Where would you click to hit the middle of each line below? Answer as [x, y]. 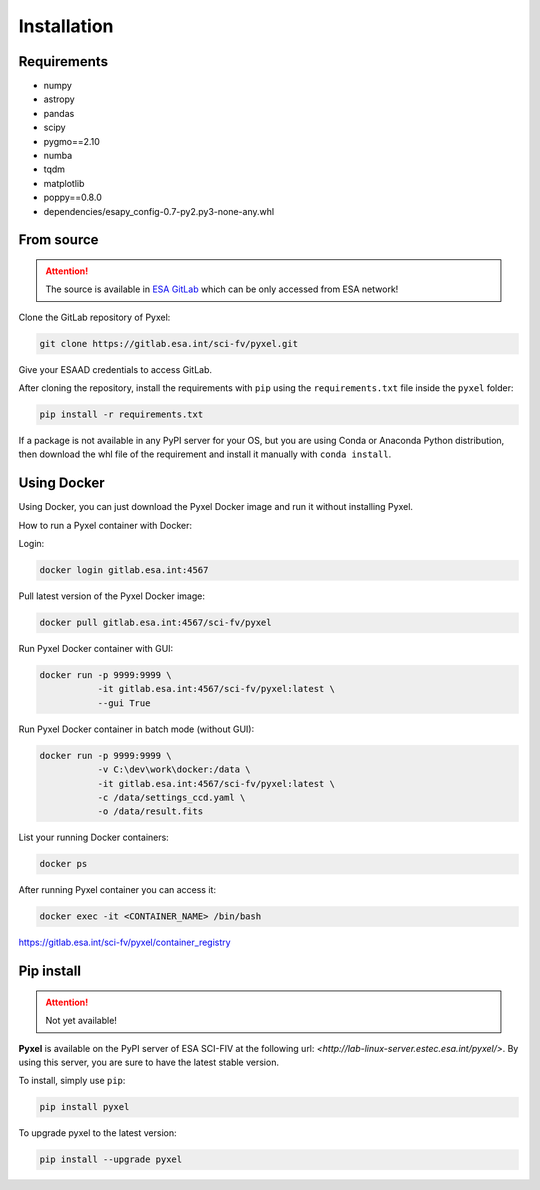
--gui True [124, 703]
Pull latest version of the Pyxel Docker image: [111, 596]
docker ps [63, 864]
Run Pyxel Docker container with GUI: [96, 649]
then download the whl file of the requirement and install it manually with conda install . [205, 454]
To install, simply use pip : [72, 1081]
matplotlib [64, 183]
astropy [59, 99]
